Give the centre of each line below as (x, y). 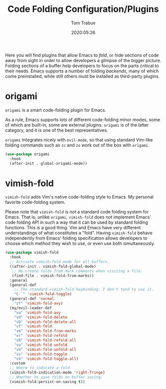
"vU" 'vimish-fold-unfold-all (45, 349)
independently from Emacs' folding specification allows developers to (76, 238)
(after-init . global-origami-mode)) (49, 163)
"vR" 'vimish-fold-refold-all (45, 340)
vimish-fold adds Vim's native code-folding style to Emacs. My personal (79, 197)
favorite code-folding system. (35, 202)
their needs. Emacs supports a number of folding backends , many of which (82, 71)
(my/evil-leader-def (31, 308)
